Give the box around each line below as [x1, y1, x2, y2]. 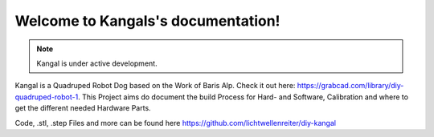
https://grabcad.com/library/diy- [297, 81, 404, 91]
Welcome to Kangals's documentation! [14, 12, 280, 30]
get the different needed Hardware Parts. [14, 103, 152, 113]
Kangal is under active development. [36, 58, 158, 68]
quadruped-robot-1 [14, 92, 79, 102]
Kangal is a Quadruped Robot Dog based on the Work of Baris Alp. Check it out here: [14, 81, 296, 91]
